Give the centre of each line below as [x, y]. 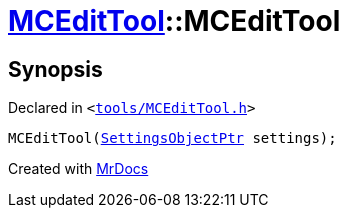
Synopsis [55, 69]
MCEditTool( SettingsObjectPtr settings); [172, 138]
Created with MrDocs [78, 169]
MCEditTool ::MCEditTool [174, 21]
